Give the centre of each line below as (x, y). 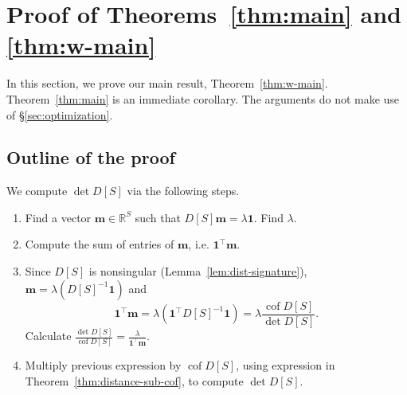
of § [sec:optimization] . (60, 114)
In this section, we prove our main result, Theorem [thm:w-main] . (167, 83)
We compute (37, 191)
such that (158, 217)
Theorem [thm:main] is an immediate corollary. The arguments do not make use (203, 98)
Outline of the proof (91, 157)
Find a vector (58, 217)
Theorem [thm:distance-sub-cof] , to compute (134, 380)
